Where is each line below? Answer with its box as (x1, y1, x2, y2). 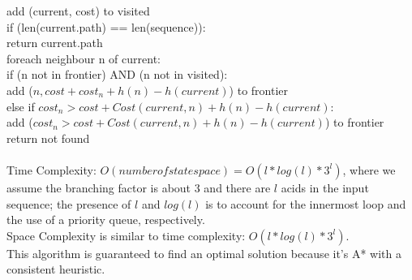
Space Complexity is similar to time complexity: (6, 226, 246, 243)
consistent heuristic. (6, 261, 105, 278)
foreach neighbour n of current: (6, 50, 161, 67)
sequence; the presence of (6, 195, 131, 212)
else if (6, 97, 35, 114)
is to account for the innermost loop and (205, 195, 406, 212)
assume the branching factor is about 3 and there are (6, 179, 271, 196)
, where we (342, 161, 396, 178)
